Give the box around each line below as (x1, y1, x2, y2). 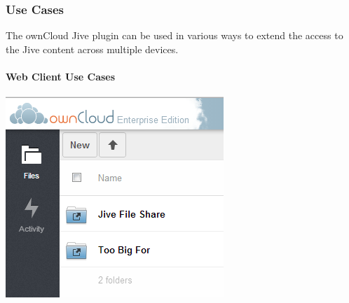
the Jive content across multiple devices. (6, 41, 179, 56)
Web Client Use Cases (6, 69, 116, 83)
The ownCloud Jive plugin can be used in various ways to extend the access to (6, 28, 343, 43)
